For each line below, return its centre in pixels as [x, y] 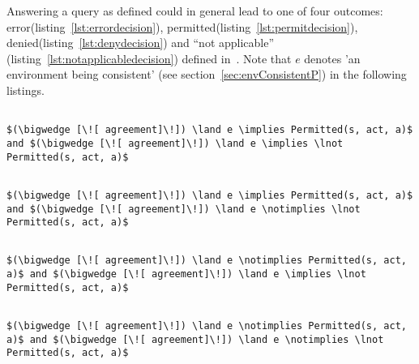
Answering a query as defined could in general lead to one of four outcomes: [195, 11]
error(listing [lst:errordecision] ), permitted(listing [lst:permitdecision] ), [182, 26]
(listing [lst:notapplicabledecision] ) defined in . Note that [149, 58]
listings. [26, 90]
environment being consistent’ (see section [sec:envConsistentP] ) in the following [207, 74]
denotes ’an [332, 58]
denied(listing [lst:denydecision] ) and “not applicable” [141, 43]
